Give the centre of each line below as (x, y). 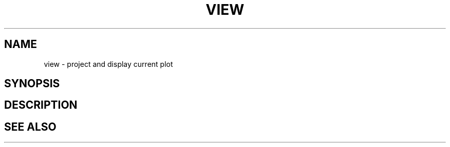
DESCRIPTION (41, 105)
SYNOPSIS (32, 84)
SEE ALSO (30, 127)
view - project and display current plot (108, 64)
